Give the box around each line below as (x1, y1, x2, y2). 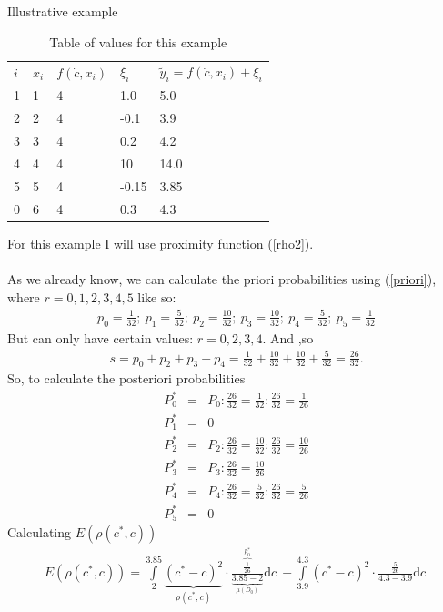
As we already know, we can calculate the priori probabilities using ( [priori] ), (7, 269, 437, 288)
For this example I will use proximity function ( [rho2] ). (7, 233, 314, 252)
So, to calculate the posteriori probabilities (7, 369, 246, 388)
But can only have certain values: (7, 328, 194, 347)
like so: (137, 287, 176, 306)
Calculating (7, 523, 72, 542)
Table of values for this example (49, 32, 227, 51)
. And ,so (262, 328, 314, 347)
